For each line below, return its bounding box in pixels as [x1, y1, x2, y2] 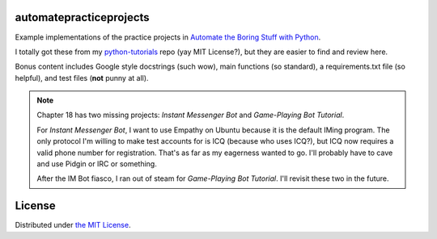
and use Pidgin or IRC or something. [36, 159, 157, 169]
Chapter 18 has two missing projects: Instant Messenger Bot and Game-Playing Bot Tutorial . [36, 110, 345, 120]
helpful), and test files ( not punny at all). [15, 73, 149, 82]
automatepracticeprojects [15, 10, 150, 24]
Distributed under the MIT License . [15, 220, 131, 230]
